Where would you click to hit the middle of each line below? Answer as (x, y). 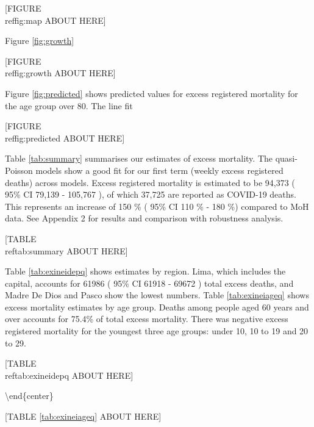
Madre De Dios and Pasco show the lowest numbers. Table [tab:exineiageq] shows (157, 295)
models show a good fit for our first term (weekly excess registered (159, 170)
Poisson (19, 170)
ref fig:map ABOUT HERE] (55, 20)
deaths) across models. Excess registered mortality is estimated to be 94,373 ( (150, 182)
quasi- (286, 158)
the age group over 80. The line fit (69, 105)
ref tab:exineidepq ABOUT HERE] (69, 375)
